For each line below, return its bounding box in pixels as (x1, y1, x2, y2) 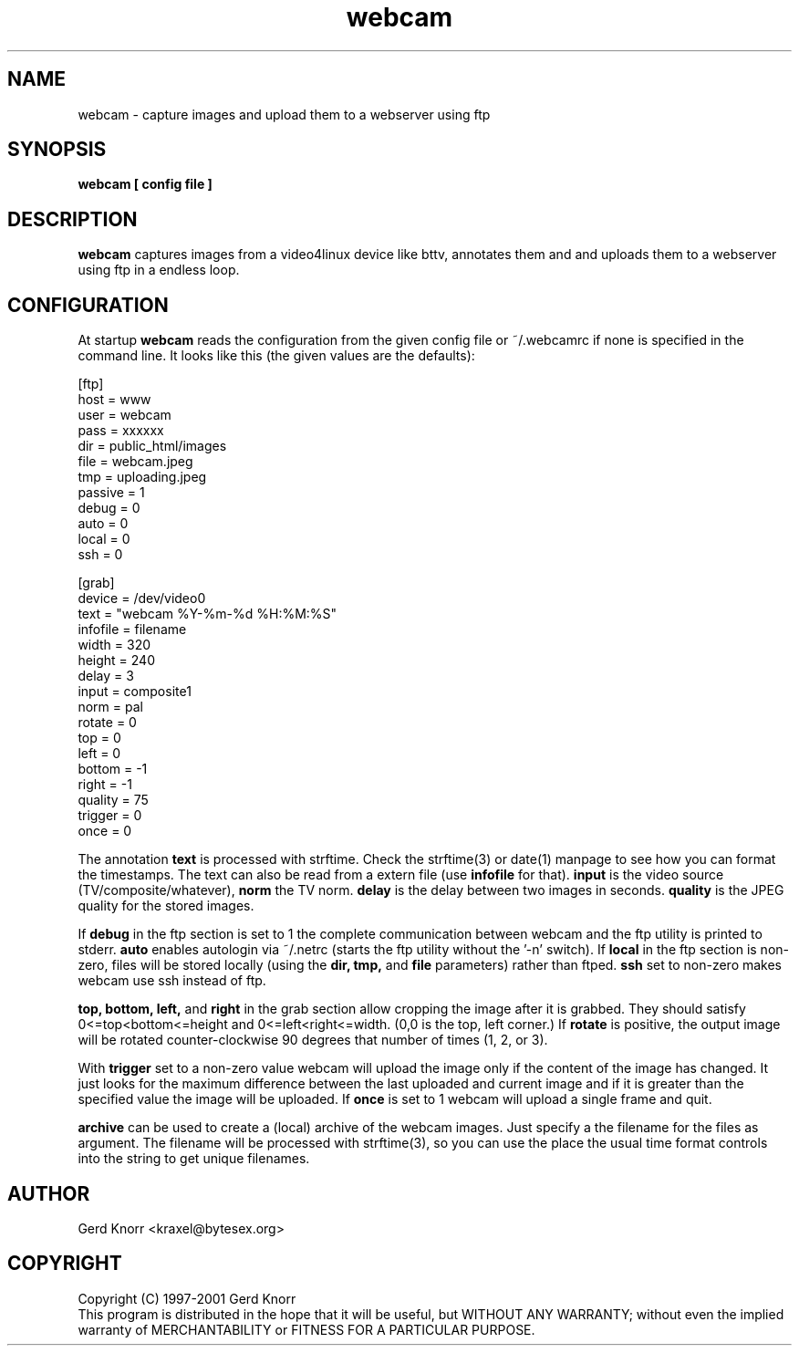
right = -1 (78, 776, 132, 793)
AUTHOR (7, 1181, 90, 1205)
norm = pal (78, 699, 143, 715)
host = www (78, 391, 151, 408)
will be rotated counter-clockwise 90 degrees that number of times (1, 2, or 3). (78, 1032, 548, 1048)
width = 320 (78, 637, 151, 653)
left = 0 (78, 745, 121, 762)
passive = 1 (78, 484, 145, 501)
